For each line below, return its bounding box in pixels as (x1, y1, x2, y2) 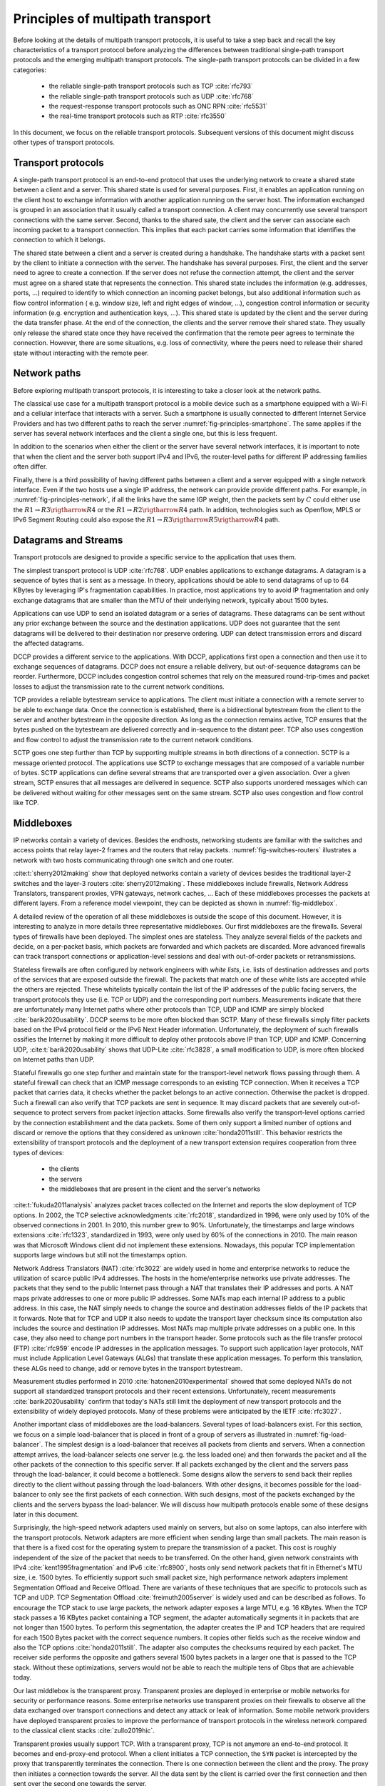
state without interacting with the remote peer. (13, 349, 149, 357)
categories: (13, 65, 46, 74)
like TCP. (13, 799, 39, 807)
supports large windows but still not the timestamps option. (13, 1251, 188, 1259)
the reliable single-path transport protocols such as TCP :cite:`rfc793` (48, 82, 253, 91)
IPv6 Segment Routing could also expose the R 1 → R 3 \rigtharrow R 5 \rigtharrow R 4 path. (13, 515, 280, 524)
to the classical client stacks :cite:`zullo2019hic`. (13, 1726, 155, 1735)
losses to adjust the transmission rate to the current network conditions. (13, 682, 225, 691)
